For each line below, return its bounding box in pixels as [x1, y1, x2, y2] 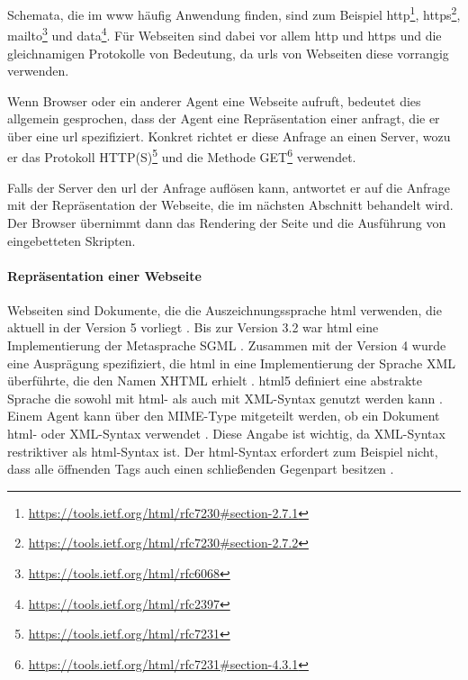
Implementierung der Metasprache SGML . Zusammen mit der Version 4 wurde [7, 336, 446, 355]
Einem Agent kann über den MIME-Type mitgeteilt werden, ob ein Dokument [7, 406, 440, 425]
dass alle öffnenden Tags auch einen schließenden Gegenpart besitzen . [7, 459, 394, 478]
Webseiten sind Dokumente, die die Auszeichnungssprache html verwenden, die [7, 300, 442, 319]
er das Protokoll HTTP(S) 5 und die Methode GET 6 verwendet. [7, 145, 356, 167]
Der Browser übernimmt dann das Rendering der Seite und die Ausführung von [7, 213, 446, 231]
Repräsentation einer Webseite [7, 266, 202, 285]
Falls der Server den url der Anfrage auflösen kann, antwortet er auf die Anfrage [7, 177, 450, 196]
